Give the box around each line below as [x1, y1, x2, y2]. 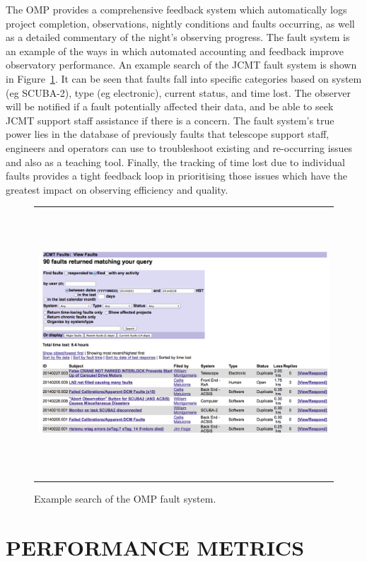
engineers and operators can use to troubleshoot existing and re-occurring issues [6, 140, 353, 155]
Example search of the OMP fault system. [34, 491, 216, 506]
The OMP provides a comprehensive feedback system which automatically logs [6, 2, 347, 16]
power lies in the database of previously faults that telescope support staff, [6, 127, 330, 141]
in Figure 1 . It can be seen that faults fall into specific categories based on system [6, 71, 362, 86]
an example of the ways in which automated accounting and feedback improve [6, 43, 344, 58]
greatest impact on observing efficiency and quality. [6, 182, 228, 197]
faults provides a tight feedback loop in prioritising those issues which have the [6, 168, 347, 183]
